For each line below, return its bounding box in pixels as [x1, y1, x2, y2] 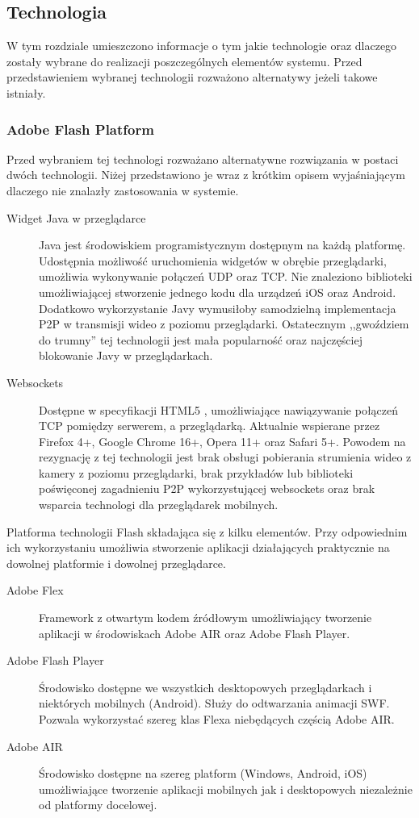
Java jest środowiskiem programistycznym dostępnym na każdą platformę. [39, 236, 406, 253]
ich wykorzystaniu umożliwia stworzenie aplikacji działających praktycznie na [6, 539, 390, 556]
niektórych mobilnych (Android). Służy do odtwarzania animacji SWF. [39, 695, 390, 712]
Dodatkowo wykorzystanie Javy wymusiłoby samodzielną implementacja [39, 299, 396, 316]
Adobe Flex [6, 582, 64, 599]
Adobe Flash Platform [6, 119, 154, 139]
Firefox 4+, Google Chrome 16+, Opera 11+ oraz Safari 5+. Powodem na [39, 432, 406, 449]
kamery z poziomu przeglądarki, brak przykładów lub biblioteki [39, 464, 354, 481]
